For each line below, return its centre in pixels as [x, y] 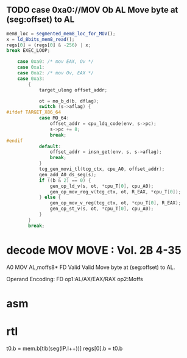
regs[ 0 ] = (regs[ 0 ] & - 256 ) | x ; [49, 45]
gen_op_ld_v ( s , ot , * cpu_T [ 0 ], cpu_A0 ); [102, 186]
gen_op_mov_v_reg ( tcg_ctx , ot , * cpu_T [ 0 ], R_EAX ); [115, 203]
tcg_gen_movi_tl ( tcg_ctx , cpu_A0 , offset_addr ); [102, 169]
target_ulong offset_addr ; [73, 90]
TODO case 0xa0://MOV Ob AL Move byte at [92, 10]
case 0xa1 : [31, 67]
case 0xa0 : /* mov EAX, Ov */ [56, 62]
